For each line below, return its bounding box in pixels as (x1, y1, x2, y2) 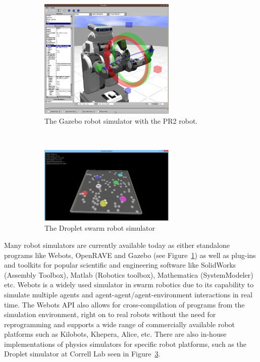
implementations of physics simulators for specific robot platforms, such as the (4, 338, 246, 349)
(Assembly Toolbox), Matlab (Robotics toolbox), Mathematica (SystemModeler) (4, 269, 253, 280)
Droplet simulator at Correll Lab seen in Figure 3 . (4, 348, 161, 359)
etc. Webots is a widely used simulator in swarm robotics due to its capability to (4, 279, 254, 290)
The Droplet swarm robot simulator (44, 223, 155, 233)
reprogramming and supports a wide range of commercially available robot (4, 319, 235, 329)
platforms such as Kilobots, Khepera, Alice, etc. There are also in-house (4, 329, 227, 339)
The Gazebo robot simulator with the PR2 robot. (44, 115, 198, 126)
